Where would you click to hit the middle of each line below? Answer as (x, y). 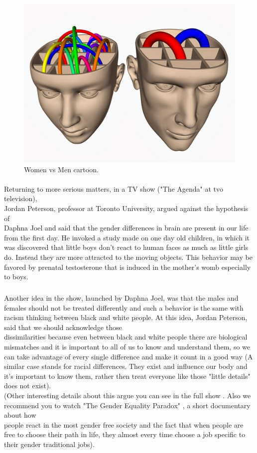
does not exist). (28, 386)
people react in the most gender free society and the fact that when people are (124, 424)
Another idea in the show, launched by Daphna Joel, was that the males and (121, 298)
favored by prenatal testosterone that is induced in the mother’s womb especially (128, 267)
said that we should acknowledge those (63, 327)
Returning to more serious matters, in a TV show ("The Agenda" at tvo (114, 188)
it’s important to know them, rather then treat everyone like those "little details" (127, 376)
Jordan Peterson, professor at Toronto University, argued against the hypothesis (126, 208)
